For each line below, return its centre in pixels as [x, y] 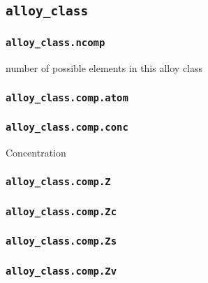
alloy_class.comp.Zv [61, 271]
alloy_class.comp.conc [67, 128]
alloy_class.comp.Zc [61, 211]
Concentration [36, 152]
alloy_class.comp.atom [67, 97]
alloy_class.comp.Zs [61, 241]
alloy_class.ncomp [55, 43]
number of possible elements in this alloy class [104, 68]
